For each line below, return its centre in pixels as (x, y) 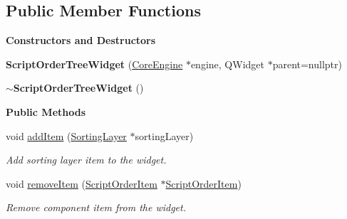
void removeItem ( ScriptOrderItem (82, 183)
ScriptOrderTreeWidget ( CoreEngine (94, 64)
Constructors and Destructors (81, 40)
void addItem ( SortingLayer (66, 135)
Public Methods (46, 111)
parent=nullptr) (307, 64)
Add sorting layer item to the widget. (86, 160)
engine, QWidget (227, 64)
